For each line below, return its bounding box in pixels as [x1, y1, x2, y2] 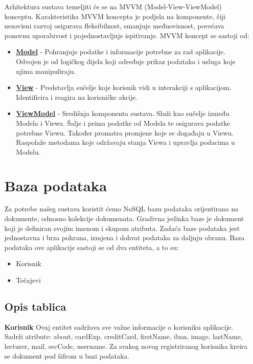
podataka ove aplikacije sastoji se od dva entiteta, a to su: [4, 242, 179, 252]
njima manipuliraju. [16, 66, 76, 76]
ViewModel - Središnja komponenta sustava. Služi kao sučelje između [16, 108, 230, 118]
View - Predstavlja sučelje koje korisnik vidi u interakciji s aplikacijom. [16, 82, 231, 92]
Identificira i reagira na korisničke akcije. [16, 91, 138, 102]
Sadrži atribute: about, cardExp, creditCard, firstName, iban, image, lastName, [4, 331, 243, 341]
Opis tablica [4, 298, 67, 314]
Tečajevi [16, 275, 41, 285]
